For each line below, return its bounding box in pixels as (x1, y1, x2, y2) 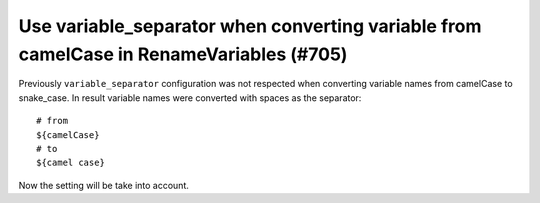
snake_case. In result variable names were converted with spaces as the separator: (18, 91, 362, 104)
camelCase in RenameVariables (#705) (18, 43, 348, 65)
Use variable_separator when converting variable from (18, 15, 482, 37)
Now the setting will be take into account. (18, 179, 190, 191)
